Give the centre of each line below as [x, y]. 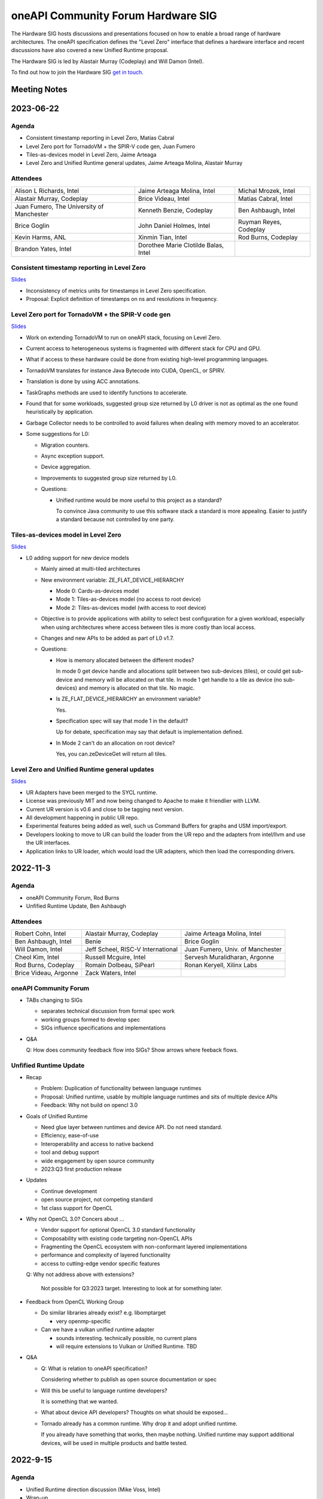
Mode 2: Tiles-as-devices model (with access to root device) [131, 607]
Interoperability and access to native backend [97, 1144]
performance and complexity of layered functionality [106, 1255]
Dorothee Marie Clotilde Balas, [181, 245]
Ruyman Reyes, [260, 222]
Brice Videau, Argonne [47, 973]
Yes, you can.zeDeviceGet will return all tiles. [111, 754]
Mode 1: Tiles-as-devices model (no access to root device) [129, 599]
